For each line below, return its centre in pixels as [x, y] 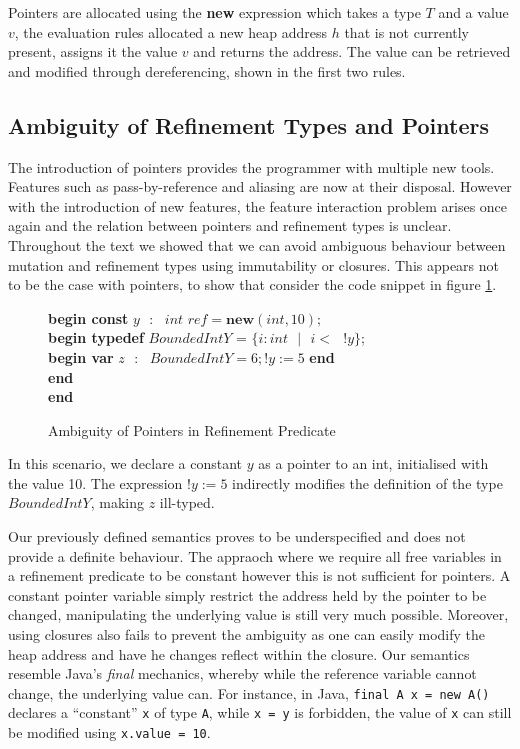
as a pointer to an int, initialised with [373, 463]
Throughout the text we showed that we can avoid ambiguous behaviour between [257, 244]
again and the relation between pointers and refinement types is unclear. [230, 225]
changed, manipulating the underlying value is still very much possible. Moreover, [258, 614]
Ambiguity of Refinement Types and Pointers [248, 124]
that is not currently [407, 31]
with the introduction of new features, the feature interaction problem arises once [258, 205]
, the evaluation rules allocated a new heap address [170, 31]
